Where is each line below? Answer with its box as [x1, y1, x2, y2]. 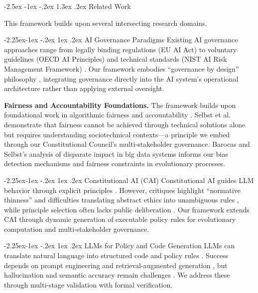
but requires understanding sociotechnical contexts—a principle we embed [4, 129, 230, 139]
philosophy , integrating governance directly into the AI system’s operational [4, 73, 239, 84]
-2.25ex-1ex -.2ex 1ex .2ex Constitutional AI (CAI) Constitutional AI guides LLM [4, 175, 254, 185]
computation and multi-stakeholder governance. [4, 223, 149, 234]
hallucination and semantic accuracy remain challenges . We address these [4, 270, 230, 280]
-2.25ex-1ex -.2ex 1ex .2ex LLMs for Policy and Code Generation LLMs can [4, 240, 235, 251]
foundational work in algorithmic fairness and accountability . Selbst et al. [4, 109, 231, 120]
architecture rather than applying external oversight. [4, 83, 164, 94]
